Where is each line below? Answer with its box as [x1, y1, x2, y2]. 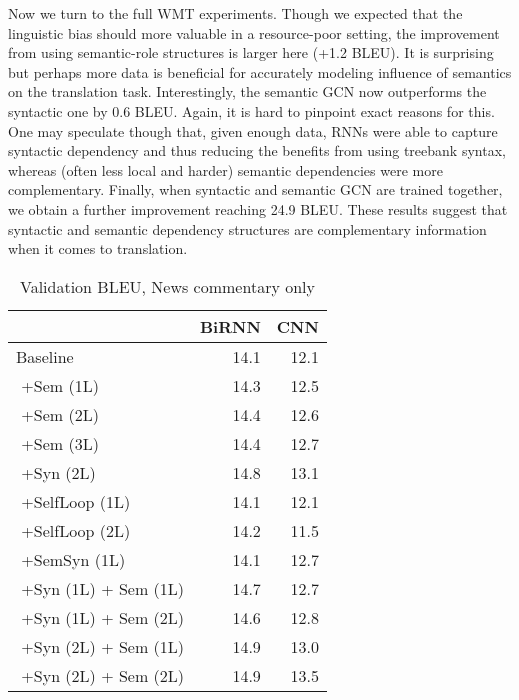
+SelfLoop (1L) [21, 489, 131, 513]
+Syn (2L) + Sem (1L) [21, 634, 185, 658]
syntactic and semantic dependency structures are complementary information [8, 218, 487, 239]
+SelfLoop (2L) [21, 518, 131, 542]
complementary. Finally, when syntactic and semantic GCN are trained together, [8, 179, 503, 200]
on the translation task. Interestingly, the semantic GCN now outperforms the [8, 81, 487, 102]
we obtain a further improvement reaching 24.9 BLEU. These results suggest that [8, 198, 508, 219]
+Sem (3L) [21, 431, 99, 455]
